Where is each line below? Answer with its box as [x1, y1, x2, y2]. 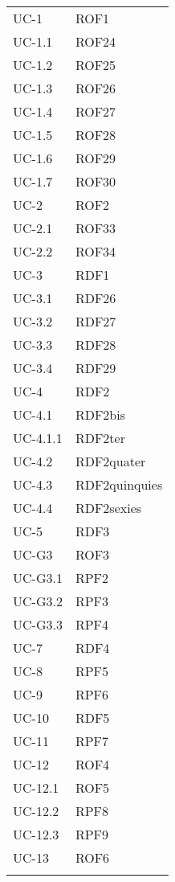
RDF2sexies [75, 498, 142, 517]
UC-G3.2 [13, 592, 63, 610]
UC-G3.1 [13, 568, 63, 587]
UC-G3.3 [13, 615, 63, 634]
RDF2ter [75, 429, 125, 447]
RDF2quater [75, 452, 146, 470]
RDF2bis [75, 405, 125, 424]
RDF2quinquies [75, 475, 163, 494]
